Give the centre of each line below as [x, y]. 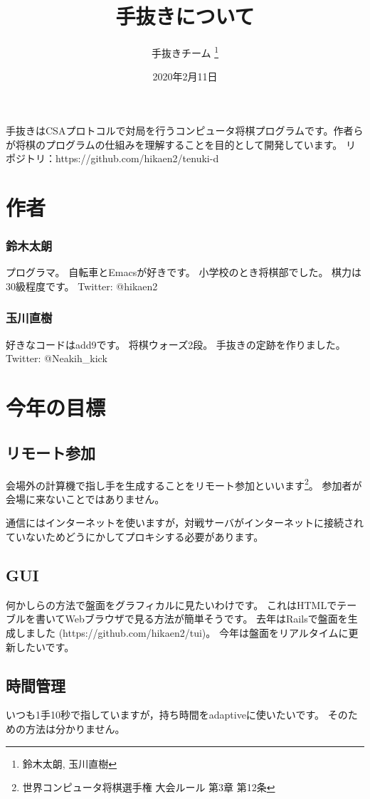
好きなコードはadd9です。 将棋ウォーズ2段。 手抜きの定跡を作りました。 [176, 344]
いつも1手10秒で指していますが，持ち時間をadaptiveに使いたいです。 [165, 715]
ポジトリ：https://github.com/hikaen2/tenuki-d [112, 158]
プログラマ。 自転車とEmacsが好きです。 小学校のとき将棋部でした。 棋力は [184, 272]
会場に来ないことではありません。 [85, 498]
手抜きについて [185, 16]
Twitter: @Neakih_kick [57, 358]
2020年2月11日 [185, 76]
